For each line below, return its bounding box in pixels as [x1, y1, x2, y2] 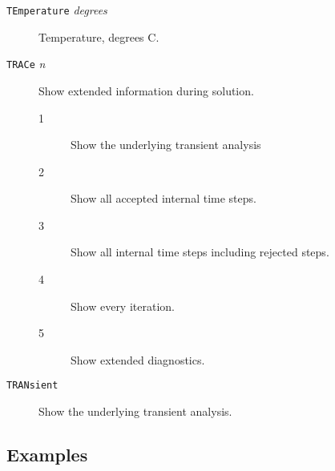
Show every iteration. [71, 297, 175, 314]
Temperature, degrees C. [38, 28, 159, 45]
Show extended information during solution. [38, 82, 254, 99]
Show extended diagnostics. [71, 351, 205, 368]
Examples [6, 442, 88, 467]
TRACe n [6, 55, 46, 72]
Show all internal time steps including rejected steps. [71, 244, 329, 260]
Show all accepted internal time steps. [71, 190, 256, 207]
